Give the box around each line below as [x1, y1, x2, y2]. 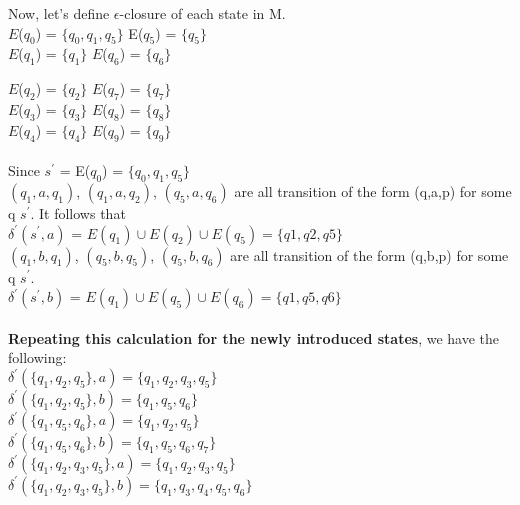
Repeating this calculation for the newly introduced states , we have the [8, 327, 500, 348]
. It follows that [30, 202, 126, 223]
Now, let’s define [8, 3, 110, 23]
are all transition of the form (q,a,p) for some [234, 180, 512, 201]
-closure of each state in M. [119, 3, 286, 23]
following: [8, 347, 67, 368]
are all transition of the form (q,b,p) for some [230, 244, 509, 265]
